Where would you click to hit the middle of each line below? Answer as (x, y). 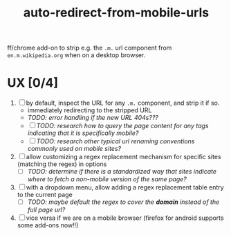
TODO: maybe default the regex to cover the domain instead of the (123, 202)
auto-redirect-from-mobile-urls (116, 13)
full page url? (46, 210)
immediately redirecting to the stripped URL (90, 110)
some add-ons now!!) (48, 225)
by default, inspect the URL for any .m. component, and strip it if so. (123, 103)
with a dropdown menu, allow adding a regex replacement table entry (125, 187)
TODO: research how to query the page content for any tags (122, 126)
